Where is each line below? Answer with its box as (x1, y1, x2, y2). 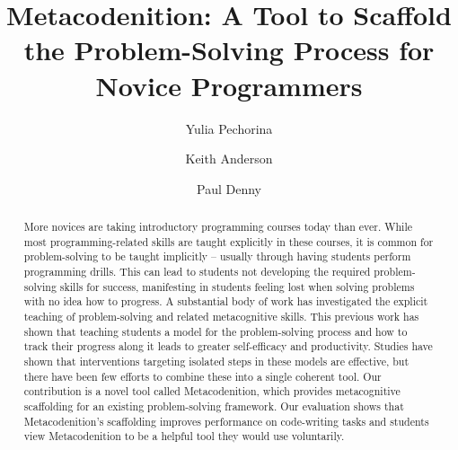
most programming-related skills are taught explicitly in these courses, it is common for (23, 234, 434, 249)
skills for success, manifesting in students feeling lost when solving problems (59, 278, 415, 294)
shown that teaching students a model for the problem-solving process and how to (23, 323, 408, 339)
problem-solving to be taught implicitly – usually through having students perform (23, 249, 411, 264)
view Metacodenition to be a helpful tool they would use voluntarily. (23, 428, 345, 444)
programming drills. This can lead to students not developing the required (23, 264, 371, 279)
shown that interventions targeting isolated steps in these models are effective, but (23, 353, 410, 368)
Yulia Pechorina (185, 119, 273, 137)
